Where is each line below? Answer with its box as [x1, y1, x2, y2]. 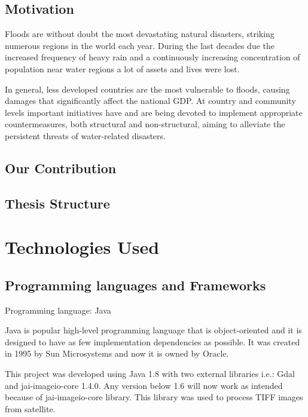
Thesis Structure [5, 194, 110, 212]
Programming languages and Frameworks [5, 275, 266, 294]
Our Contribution [5, 158, 117, 177]
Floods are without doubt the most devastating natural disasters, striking [5, 27, 275, 40]
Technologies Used [5, 235, 160, 259]
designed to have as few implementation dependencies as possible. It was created [5, 335, 300, 348]
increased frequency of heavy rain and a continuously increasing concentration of [5, 51, 300, 63]
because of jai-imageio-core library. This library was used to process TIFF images [5, 391, 303, 403]
